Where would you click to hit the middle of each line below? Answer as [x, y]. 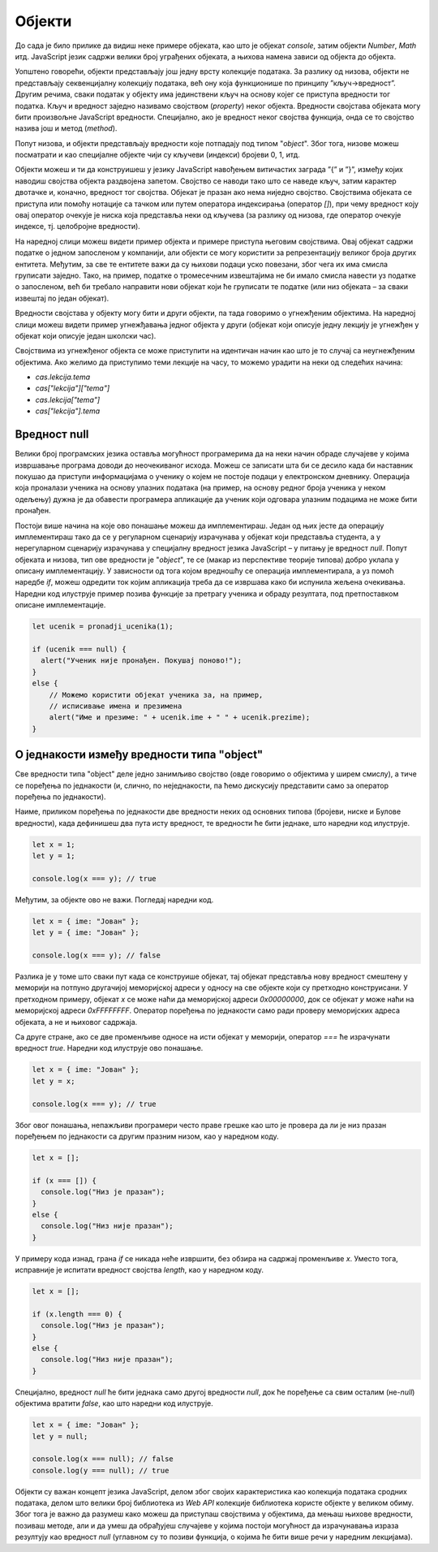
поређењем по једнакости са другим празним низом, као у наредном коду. [147, 1136]
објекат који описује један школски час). [86, 335]
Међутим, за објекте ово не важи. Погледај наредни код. [114, 899]
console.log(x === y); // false [97, 955]
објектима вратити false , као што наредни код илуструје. [114, 1403]
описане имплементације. [60, 605]
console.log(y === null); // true [101, 1470]
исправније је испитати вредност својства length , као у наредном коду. [139, 1270]
